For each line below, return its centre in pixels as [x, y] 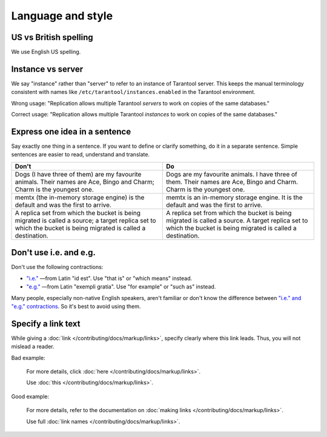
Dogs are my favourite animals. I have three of [232, 174]
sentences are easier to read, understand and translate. [81, 155]
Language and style [62, 16]
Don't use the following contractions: [57, 267]
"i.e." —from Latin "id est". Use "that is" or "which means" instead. [109, 278]
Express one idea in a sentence [71, 131]
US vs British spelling [52, 37]
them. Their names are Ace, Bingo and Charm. [232, 182]
